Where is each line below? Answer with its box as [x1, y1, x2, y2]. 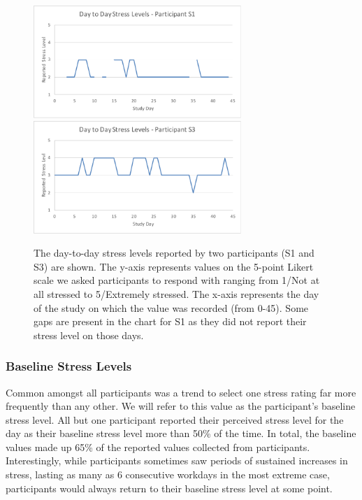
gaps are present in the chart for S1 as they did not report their [34, 314, 307, 329]
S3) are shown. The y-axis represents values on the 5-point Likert [34, 259, 314, 273]
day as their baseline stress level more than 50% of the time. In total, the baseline [6, 426, 356, 441]
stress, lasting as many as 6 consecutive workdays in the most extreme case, [6, 467, 330, 482]
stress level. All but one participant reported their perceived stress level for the [6, 412, 344, 427]
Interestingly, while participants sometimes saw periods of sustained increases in [6, 453, 348, 468]
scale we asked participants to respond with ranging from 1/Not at [34, 273, 320, 287]
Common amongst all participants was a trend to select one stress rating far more [6, 385, 356, 399]
